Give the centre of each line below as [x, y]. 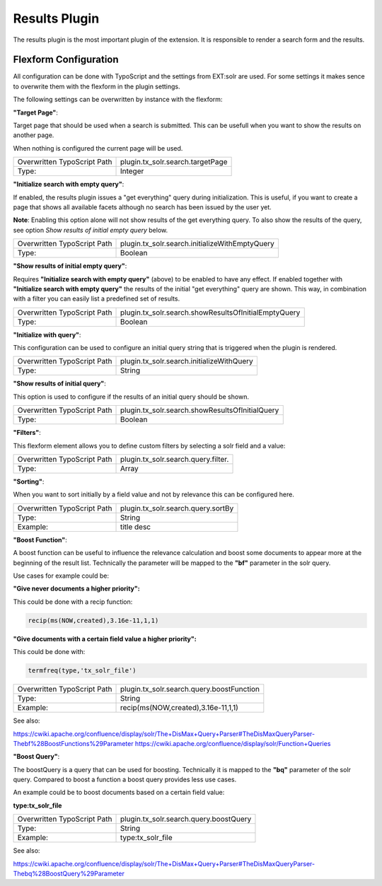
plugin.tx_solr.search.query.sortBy [177, 508]
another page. [34, 135]
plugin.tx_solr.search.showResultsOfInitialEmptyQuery [210, 313]
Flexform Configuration [66, 60]
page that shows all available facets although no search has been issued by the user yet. [142, 207]
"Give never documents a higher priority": [77, 589]
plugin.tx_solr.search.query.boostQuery [186, 819]
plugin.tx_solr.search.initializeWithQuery [187, 361]
